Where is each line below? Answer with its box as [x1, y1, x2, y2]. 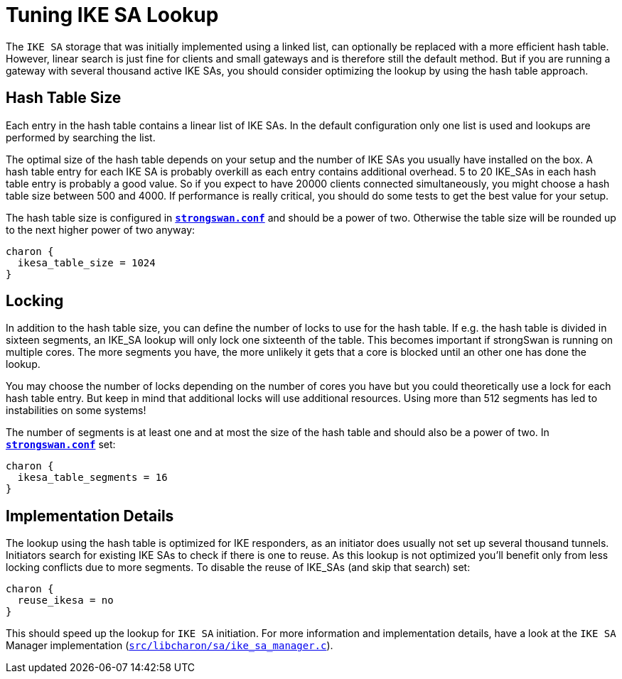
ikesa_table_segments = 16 [17, 472, 168, 484]
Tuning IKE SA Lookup [6, 3, 219, 27]
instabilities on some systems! [6, 404, 146, 417]
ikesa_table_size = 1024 [17, 256, 156, 268]
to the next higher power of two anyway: [6, 223, 195, 236]
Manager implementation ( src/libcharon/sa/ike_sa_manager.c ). [6, 639, 333, 652]
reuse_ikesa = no [17, 594, 114, 607]
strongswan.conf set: [6, 438, 116, 451]
